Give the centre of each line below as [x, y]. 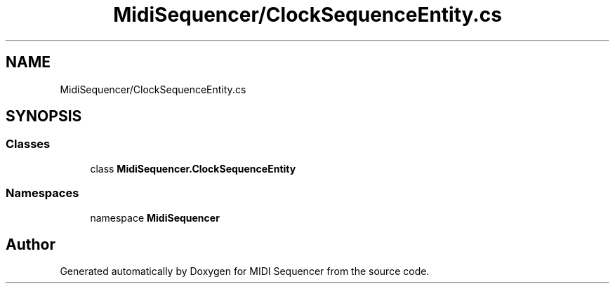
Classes [28, 144]
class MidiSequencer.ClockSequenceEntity [193, 168]
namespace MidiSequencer [155, 217]
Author [31, 244]
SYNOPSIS [44, 116]
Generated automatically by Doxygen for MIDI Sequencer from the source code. [245, 271]
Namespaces [42, 193]
